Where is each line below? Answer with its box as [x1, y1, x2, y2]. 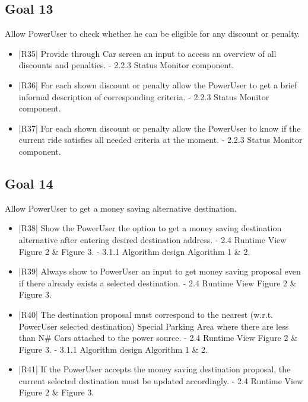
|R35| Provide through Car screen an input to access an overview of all [18, 47, 277, 59]
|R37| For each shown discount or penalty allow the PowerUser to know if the [18, 122, 301, 134]
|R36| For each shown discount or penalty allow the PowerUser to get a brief [18, 78, 297, 91]
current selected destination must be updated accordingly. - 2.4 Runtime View [18, 374, 303, 387]
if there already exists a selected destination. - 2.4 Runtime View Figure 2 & [18, 276, 297, 289]
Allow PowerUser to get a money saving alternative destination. [5, 202, 237, 214]
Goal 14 [5, 174, 53, 192]
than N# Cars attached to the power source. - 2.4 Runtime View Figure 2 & [18, 331, 298, 344]
